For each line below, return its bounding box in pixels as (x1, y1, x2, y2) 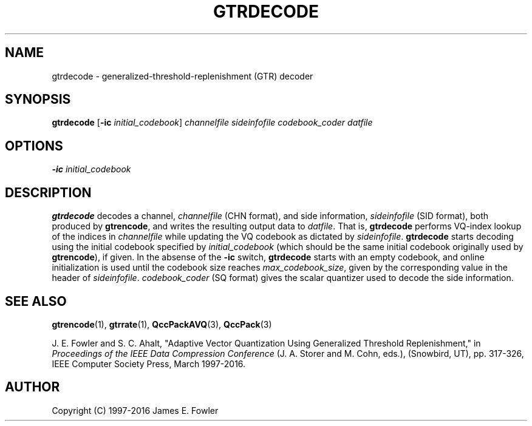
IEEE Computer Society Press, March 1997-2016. (52, 358, 246, 369)
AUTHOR (5, 379, 60, 395)
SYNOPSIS (5, 92, 71, 107)
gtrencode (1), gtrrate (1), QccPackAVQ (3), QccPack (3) (52, 319, 272, 330)
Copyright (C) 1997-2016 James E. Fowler (52, 405, 219, 416)
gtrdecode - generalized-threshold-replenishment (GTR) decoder (52, 70, 313, 81)
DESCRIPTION (5, 184, 92, 200)
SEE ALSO (5, 293, 67, 309)
